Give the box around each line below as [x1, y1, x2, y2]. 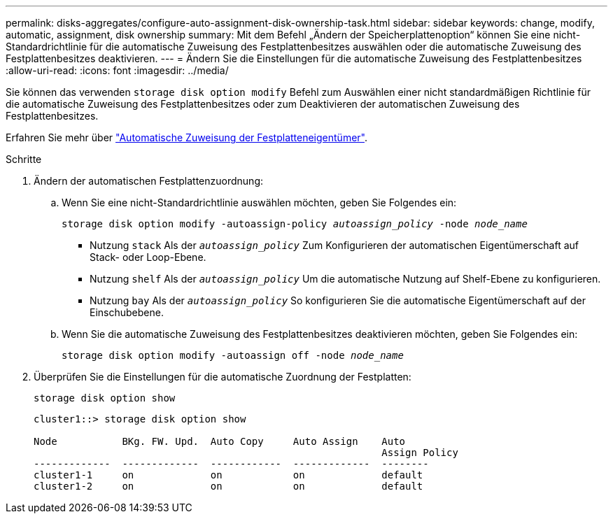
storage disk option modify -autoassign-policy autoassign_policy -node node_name [62, 218, 528, 229]
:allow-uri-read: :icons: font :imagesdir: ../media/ [6, 64, 229, 76]
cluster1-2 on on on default [34, 481, 423, 492]
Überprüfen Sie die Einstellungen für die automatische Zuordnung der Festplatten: [34, 371, 411, 383]
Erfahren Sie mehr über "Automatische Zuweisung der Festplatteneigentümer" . [6, 131, 367, 143]
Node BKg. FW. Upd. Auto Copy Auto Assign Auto [34, 436, 406, 447]
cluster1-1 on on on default [34, 469, 423, 481]
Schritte [6, 153, 42, 165]
